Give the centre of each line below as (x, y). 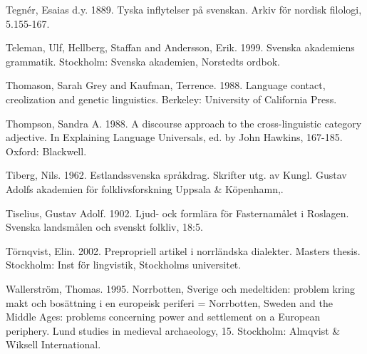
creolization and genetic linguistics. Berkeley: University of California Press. (171, 99)
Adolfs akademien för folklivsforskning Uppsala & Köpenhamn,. (145, 188)
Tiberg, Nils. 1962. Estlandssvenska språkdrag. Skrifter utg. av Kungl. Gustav (176, 175)
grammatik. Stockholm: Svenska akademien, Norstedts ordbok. (143, 61)
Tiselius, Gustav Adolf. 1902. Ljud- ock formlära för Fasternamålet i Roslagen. (177, 213)
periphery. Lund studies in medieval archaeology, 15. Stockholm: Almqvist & (173, 330)
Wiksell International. (53, 344)
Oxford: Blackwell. (46, 151)
